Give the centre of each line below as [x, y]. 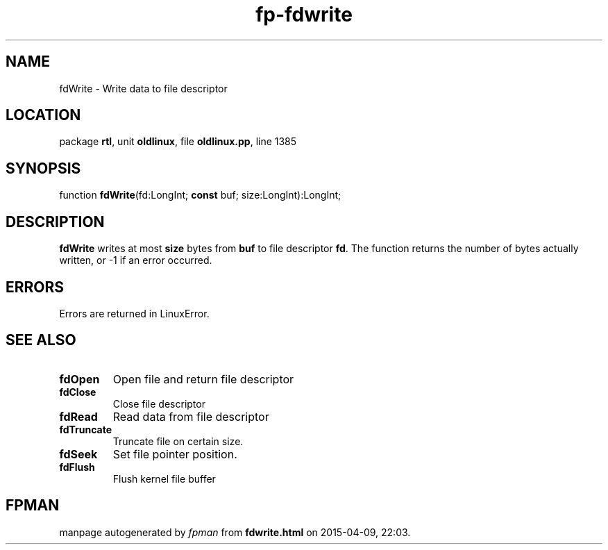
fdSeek [78, 454]
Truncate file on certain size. [178, 441]
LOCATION [43, 115]
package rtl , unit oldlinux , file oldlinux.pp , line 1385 [178, 142]
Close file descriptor [159, 403]
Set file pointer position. [175, 454]
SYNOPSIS [43, 168]
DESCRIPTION [55, 222]
